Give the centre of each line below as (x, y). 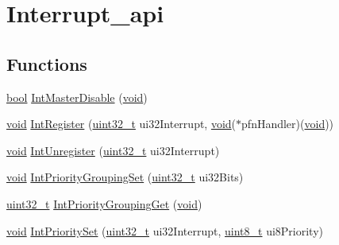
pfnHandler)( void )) (288, 124)
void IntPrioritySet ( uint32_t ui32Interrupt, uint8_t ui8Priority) (165, 230)
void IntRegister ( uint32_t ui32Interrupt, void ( (121, 124)
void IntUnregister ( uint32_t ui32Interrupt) (113, 150)
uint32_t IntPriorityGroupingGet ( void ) (104, 203)
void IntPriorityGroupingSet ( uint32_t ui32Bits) (125, 177)
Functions (47, 63)
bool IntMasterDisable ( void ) (77, 97)
